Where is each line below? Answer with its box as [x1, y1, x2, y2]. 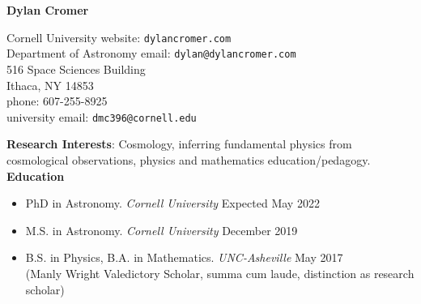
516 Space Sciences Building [6, 60, 146, 77]
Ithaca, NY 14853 [6, 76, 94, 93]
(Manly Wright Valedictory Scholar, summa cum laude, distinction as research [25, 264, 415, 281]
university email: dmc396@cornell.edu [6, 108, 197, 125]
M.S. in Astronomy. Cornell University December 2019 [25, 221, 298, 238]
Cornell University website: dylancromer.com [6, 28, 232, 45]
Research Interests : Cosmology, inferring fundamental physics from [6, 135, 352, 152]
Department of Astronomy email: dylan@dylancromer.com [6, 45, 296, 62]
